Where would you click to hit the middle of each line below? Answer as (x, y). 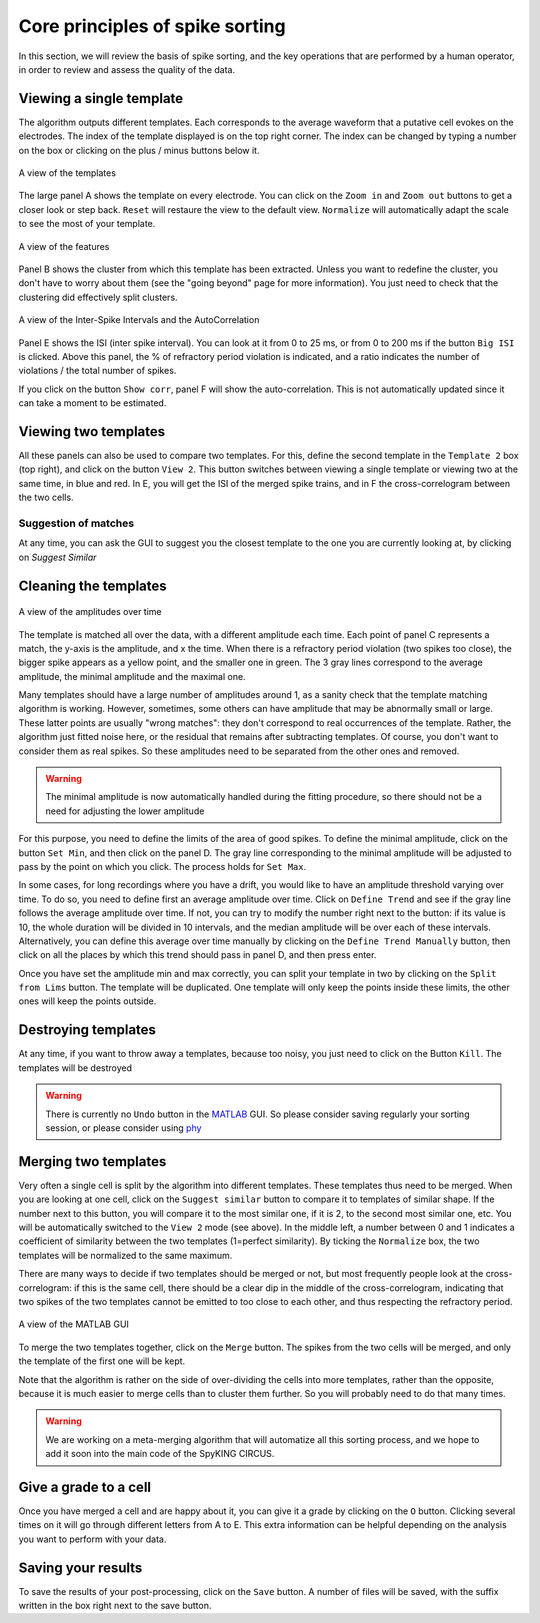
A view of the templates (67, 173)
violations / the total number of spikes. (97, 371)
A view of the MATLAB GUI (74, 1324)
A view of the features (64, 246)
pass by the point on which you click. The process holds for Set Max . (162, 866)
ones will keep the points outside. (87, 1001)
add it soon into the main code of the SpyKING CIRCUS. (160, 1454)
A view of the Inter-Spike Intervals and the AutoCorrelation (139, 320)
